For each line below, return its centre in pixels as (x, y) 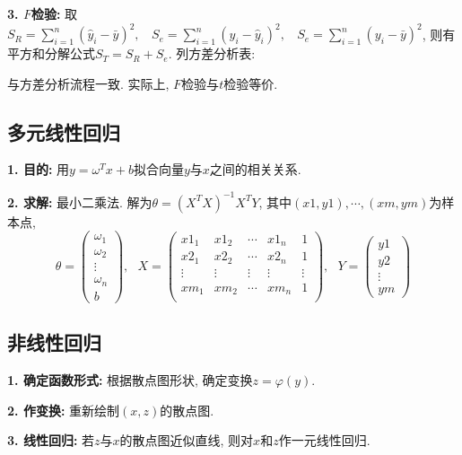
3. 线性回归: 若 (51, 440)
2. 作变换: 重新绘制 (64, 410)
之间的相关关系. (255, 169)
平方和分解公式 (51, 53)
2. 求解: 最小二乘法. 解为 (80, 201)
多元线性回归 (64, 131)
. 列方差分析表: (212, 53)
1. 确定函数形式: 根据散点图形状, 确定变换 (130, 379)
